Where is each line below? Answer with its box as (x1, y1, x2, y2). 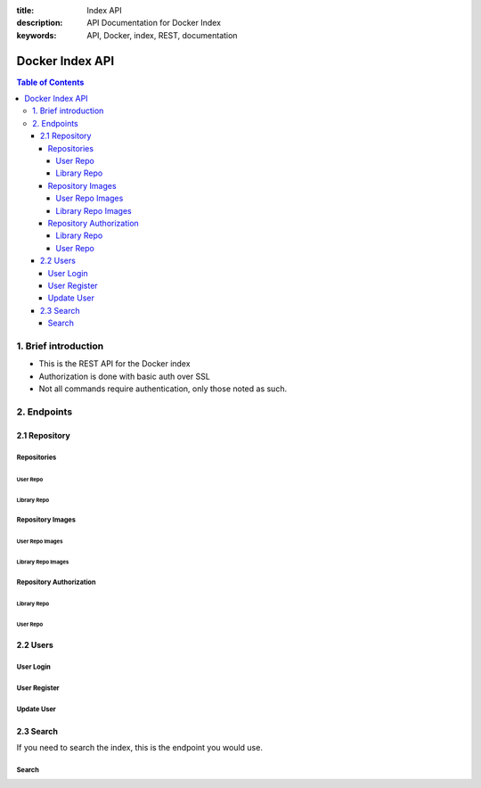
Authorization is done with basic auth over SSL (38, 371, 211, 382)
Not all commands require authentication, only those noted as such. (38, 383, 288, 394)
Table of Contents (16, 77, 85, 87)
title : (16, 5, 35, 15)
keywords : (16, 29, 57, 40)
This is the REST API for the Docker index (38, 358, 191, 369)
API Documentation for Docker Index (86, 18, 222, 29)
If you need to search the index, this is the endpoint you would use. (16, 742, 263, 752)
